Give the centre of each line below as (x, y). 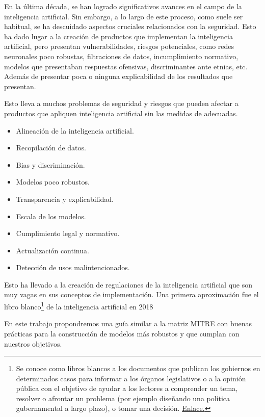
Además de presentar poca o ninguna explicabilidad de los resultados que (118, 76)
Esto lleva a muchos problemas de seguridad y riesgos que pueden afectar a (121, 103)
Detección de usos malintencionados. (73, 267)
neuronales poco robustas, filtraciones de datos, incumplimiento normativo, (121, 56)
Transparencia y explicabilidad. (65, 199)
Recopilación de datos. (51, 148)
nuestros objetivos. (33, 343)
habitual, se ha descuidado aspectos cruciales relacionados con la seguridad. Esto (130, 26)
